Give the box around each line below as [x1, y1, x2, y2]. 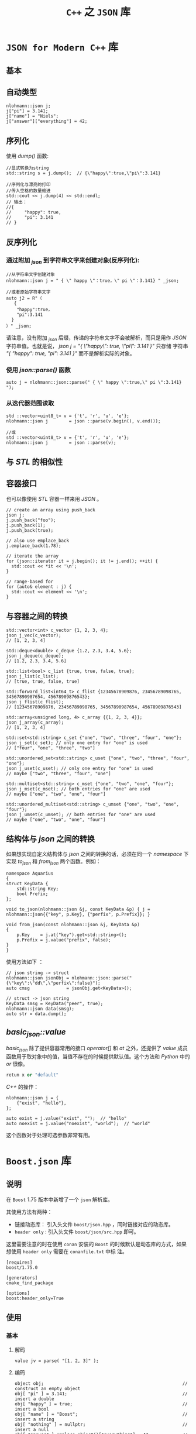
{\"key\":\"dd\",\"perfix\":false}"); [6, 981, 101, 986]
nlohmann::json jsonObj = [6, 975, 69, 981]
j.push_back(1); [6, 522, 46, 528]
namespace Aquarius [6, 871, 54, 876]
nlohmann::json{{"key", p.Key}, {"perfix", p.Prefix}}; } [6, 912, 150, 917]
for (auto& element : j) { [6, 583, 72, 590]
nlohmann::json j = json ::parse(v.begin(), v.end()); [6, 418, 161, 424]
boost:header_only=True [6, 1295, 64, 1301]
